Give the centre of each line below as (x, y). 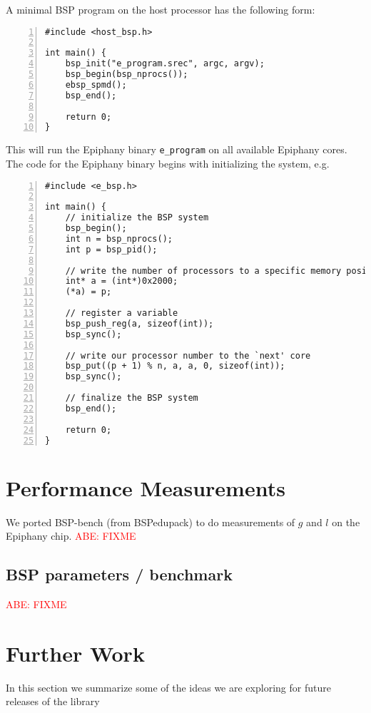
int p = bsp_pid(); (111, 249)
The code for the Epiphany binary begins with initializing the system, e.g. (168, 163)
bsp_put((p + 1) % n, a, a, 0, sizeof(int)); (175, 366)
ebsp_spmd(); (96, 84)
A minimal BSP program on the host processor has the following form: (161, 9)
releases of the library (53, 701)
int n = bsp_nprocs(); (119, 238)
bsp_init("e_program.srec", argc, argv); (165, 64)
